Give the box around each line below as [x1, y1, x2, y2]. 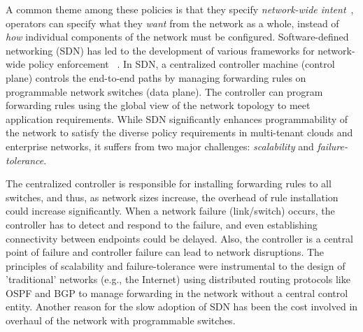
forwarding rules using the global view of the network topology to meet [6, 98, 311, 113]
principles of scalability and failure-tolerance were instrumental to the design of [6, 258, 346, 273]
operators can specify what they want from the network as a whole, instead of [6, 15, 339, 30]
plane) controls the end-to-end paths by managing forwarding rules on [6, 70, 306, 85]
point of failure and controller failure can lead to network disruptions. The [6, 245, 325, 259]
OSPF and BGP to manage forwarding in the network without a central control [6, 285, 348, 300]
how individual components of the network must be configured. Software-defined [6, 29, 349, 44]
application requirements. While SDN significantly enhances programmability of [6, 111, 348, 126]
